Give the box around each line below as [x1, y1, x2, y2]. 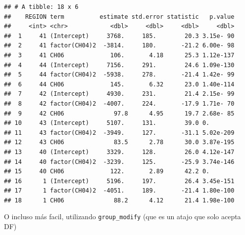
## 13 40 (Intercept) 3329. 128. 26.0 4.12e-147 [4, 148, 235, 156]
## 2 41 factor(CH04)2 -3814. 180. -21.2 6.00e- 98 [4, 42, 235, 49]
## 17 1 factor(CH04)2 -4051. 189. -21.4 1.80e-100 [4, 187, 235, 195]
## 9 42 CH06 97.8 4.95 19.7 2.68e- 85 [4, 110, 235, 117]
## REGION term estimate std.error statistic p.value [4, 13, 235, 20]
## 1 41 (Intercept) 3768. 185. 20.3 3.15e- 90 [4, 32, 235, 39]
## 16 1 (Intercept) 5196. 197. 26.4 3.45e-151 [4, 177, 235, 185]
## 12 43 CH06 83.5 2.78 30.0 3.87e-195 [4, 139, 235, 146]
